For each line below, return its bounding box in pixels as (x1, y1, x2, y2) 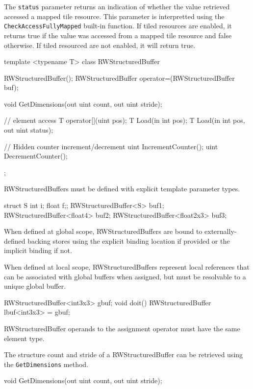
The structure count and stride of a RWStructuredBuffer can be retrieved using (4, 349, 243, 360)
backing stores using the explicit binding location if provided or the (27, 235, 230, 246)
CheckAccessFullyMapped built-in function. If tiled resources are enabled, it (4, 21, 232, 31)
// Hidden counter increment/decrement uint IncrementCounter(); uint (4, 141, 218, 151)
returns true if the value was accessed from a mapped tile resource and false (4, 30, 232, 40)
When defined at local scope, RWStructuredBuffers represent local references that (4, 262, 250, 272)
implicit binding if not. (4, 245, 72, 255)
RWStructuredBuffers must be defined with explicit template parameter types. (4, 183, 240, 194)
